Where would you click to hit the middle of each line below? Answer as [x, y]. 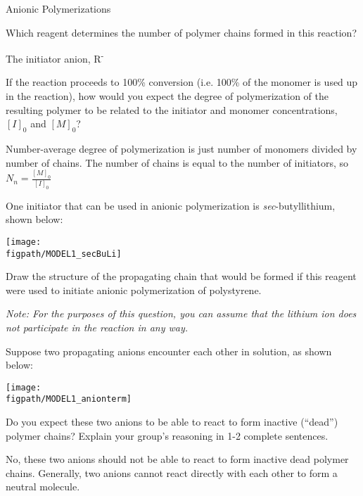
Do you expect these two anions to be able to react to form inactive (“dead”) [172, 422]
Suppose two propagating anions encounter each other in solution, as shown [169, 351]
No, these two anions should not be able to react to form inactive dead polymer [177, 459]
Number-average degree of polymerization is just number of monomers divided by [181, 149]
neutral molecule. [43, 487]
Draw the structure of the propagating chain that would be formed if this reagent [181, 276]
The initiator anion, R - [55, 57]
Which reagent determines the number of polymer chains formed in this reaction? [181, 32]
